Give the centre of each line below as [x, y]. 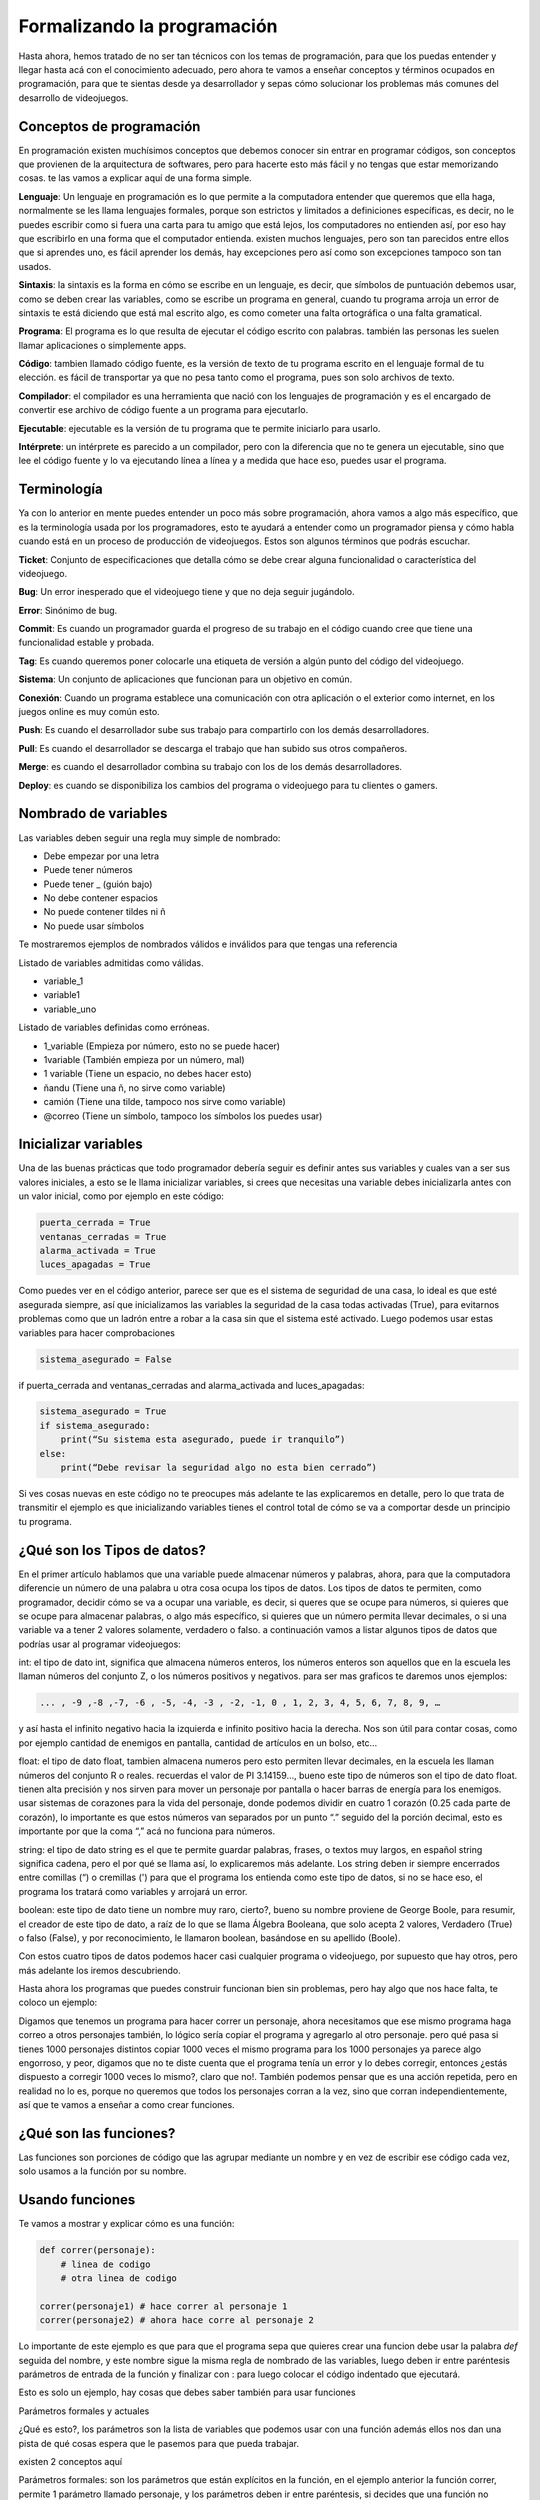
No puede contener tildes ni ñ [104, 912]
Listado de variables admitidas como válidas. [111, 962]
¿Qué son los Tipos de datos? [112, 1550]
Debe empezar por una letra [101, 856]
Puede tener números [88, 870]
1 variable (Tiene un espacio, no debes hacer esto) [147, 1074]
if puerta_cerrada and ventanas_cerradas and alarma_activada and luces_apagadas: [191, 1385]
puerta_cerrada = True [95, 1223]
